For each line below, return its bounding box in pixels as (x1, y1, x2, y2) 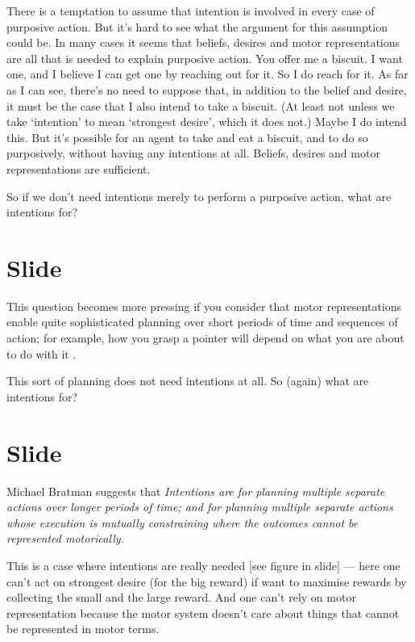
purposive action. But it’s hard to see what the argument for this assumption (6, 18, 388, 35)
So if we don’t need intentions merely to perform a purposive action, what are (6, 187, 392, 204)
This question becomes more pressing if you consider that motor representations (6, 297, 402, 314)
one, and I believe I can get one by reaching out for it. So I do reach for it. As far (6, 65, 409, 82)
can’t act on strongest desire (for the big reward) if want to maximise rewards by (6, 573, 407, 590)
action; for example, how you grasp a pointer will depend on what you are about (6, 329, 405, 346)
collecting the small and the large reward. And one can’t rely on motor (6, 589, 356, 606)
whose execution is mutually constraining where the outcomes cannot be (6, 514, 359, 531)
